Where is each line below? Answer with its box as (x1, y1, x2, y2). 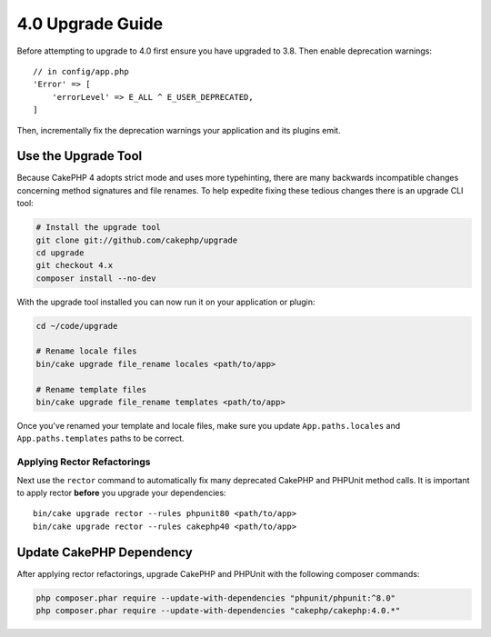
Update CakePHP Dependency (16, 544, 193, 560)
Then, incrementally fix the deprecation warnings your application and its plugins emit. (16, 124, 341, 135)
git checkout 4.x (35, 260, 114, 271)
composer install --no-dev (35, 273, 156, 284)
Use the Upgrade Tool (16, 148, 143, 164)
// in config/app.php (33, 66, 129, 76)
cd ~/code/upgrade (35, 321, 118, 331)
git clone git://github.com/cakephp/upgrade (35, 234, 238, 245)
